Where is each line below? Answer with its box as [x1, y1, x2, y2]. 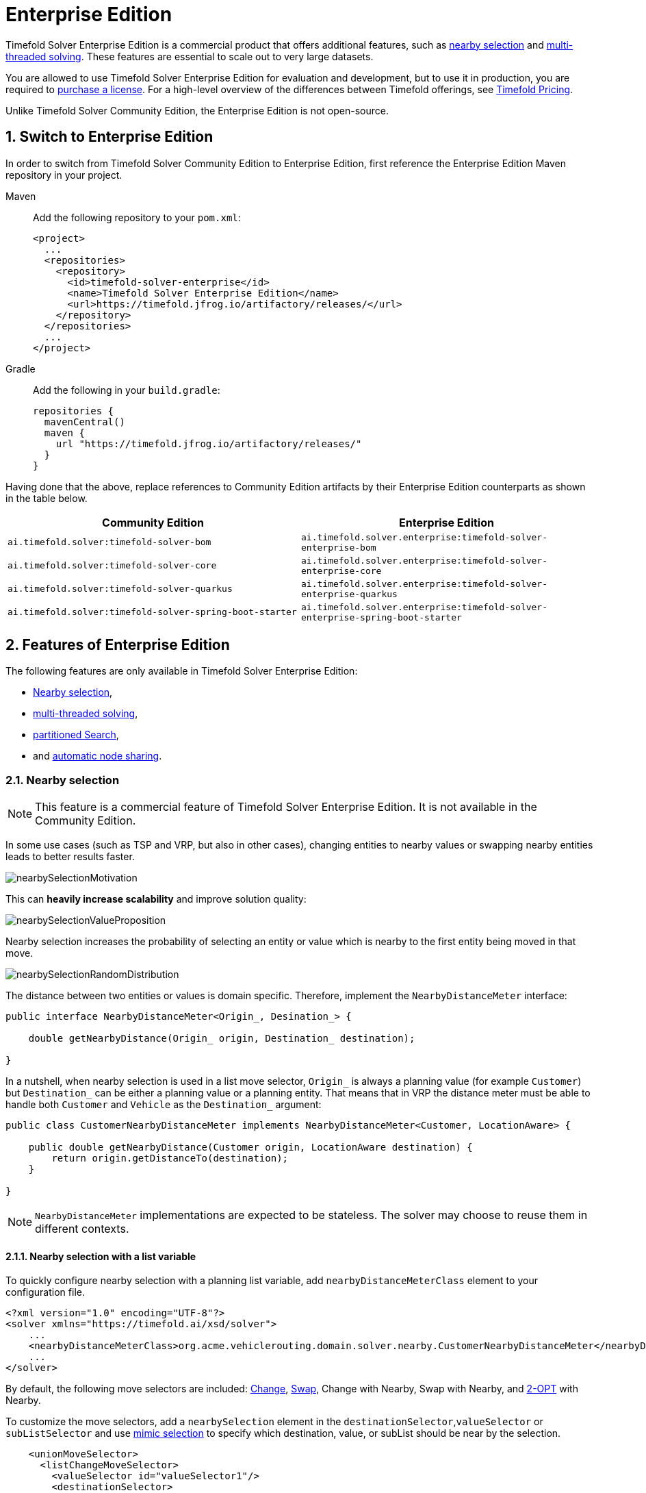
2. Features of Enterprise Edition [5, 636, 230, 654]
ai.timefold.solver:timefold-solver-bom [8, 537, 211, 548]
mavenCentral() [44, 416, 125, 427]
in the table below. [5, 492, 88, 504]
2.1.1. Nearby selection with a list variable [5, 1250, 196, 1262]
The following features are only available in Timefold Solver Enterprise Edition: [5, 665, 358, 677]
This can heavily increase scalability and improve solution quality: [5, 893, 307, 905]
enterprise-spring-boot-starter [301, 612, 462, 623]
